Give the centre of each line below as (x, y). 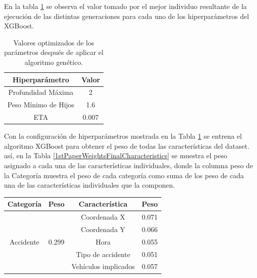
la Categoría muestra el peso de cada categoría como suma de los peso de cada (124, 175)
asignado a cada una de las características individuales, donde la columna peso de (128, 165)
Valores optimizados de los (54, 42)
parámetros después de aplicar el (54, 52)
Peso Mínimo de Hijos (41, 105)
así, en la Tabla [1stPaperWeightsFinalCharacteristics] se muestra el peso (116, 155)
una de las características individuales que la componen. (89, 185)
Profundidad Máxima (41, 92)
